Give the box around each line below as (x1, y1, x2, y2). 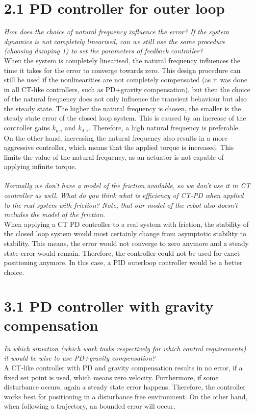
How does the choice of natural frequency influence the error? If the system (4, 26, 229, 37)
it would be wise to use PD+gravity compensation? (4, 353, 156, 363)
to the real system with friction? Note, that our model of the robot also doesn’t (4, 199, 238, 210)
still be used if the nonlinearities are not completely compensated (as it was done (4, 74, 248, 85)
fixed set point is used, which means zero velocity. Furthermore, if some (4, 372, 219, 382)
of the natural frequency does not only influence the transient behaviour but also (4, 94, 247, 104)
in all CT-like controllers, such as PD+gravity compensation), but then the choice (4, 84, 251, 94)
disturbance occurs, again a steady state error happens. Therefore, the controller (4, 382, 246, 392)
